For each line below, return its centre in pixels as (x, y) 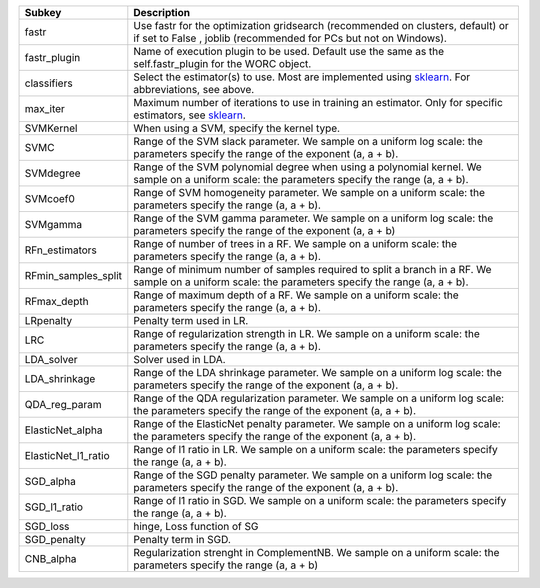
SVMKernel (51, 128)
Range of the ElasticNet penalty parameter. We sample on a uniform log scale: (317, 423)
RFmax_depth (56, 301)
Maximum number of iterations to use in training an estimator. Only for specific (318, 102)
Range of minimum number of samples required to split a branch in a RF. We (312, 269)
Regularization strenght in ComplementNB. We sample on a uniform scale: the (316, 552)
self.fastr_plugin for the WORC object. (222, 63)
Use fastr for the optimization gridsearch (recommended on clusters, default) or (321, 25)
